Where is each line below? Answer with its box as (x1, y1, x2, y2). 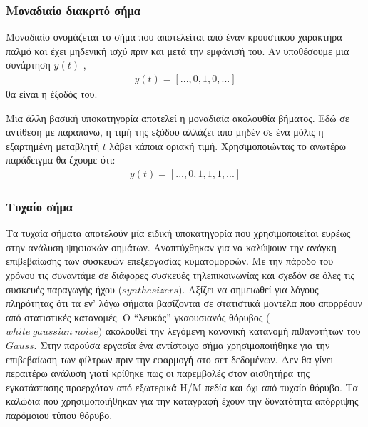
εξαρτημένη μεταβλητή (6, 138, 99, 153)
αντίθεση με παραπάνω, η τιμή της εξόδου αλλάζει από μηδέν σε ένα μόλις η (6, 124, 324, 139)
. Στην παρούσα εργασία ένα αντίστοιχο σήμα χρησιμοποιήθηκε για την (34, 338, 330, 352)
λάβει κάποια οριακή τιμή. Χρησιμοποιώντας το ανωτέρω (109, 138, 346, 153)
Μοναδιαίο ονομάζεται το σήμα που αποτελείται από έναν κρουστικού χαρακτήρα (6, 29, 342, 44)
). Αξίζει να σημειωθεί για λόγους (178, 281, 319, 296)
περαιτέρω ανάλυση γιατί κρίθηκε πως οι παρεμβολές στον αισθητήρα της (6, 366, 310, 381)
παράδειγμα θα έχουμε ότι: (6, 152, 116, 167)
